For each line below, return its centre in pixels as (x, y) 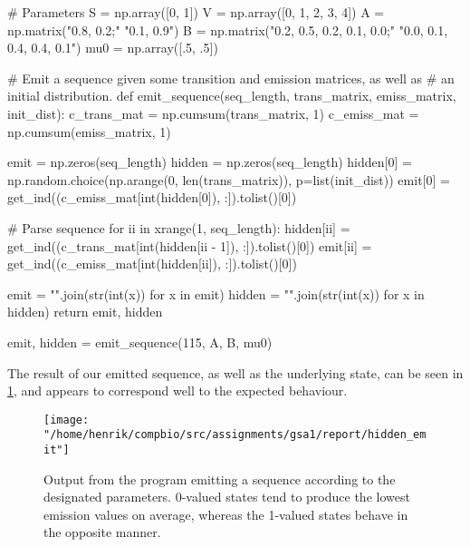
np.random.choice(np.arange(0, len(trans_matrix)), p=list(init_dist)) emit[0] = (229, 179)
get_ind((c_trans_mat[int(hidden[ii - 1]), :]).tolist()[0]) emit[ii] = (190, 245)
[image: (67, 420)
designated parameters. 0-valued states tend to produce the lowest (227, 497)
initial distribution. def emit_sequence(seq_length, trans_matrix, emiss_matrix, (232, 96)
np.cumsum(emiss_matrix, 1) (89, 131)
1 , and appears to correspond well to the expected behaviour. (177, 391)
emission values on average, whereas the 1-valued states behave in (226, 514)
